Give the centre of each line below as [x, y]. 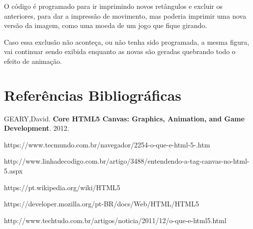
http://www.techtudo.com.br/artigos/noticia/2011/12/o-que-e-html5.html [115, 220]
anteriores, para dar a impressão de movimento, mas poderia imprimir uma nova [125, 15]
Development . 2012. [37, 128]
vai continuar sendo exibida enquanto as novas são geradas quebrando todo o [120, 51]
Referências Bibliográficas [93, 95]
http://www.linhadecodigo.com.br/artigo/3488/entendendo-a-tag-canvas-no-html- [127, 161]
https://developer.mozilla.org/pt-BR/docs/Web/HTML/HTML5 [101, 204]
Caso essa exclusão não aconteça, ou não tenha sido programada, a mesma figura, [127, 42]
